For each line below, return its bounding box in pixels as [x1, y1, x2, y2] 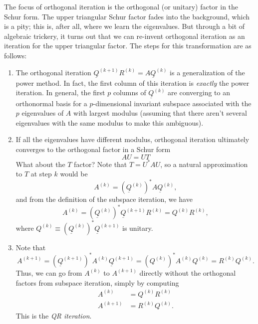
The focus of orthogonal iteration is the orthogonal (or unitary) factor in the [4, 1, 239, 11]
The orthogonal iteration [15, 67, 91, 77]
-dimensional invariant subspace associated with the [93, 98, 252, 108]
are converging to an [168, 87, 231, 98]
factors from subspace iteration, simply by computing [15, 277, 179, 288]
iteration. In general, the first [15, 87, 105, 98]
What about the [15, 159, 65, 169]
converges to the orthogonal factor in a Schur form [15, 144, 171, 154]
